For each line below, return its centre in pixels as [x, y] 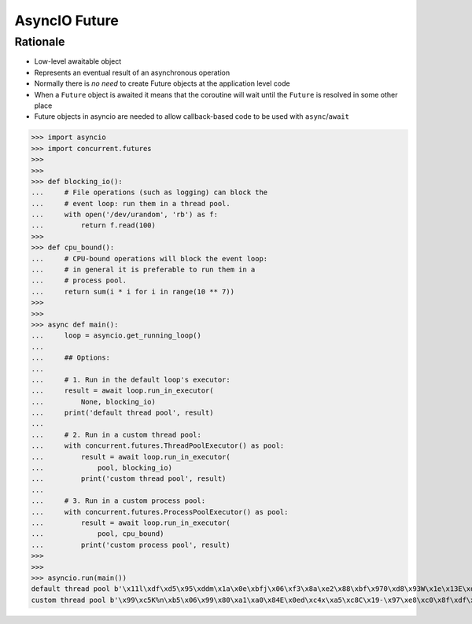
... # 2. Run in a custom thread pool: [116, 434]
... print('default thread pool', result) [122, 413]
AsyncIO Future [67, 20]
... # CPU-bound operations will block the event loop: [149, 258]
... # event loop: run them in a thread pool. [131, 203]
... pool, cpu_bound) [98, 534]
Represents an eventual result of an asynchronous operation [132, 72]
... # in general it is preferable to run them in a [143, 270]
